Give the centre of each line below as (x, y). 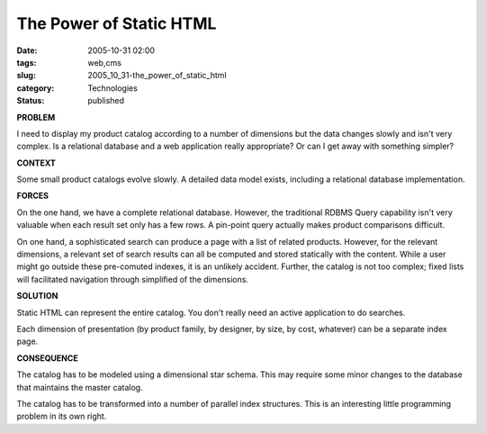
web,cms (104, 62)
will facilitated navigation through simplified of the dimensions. (133, 279)
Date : (27, 50)
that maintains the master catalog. (80, 387)
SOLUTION (37, 296)
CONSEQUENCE (47, 358)
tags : (27, 62)
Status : (31, 101)
